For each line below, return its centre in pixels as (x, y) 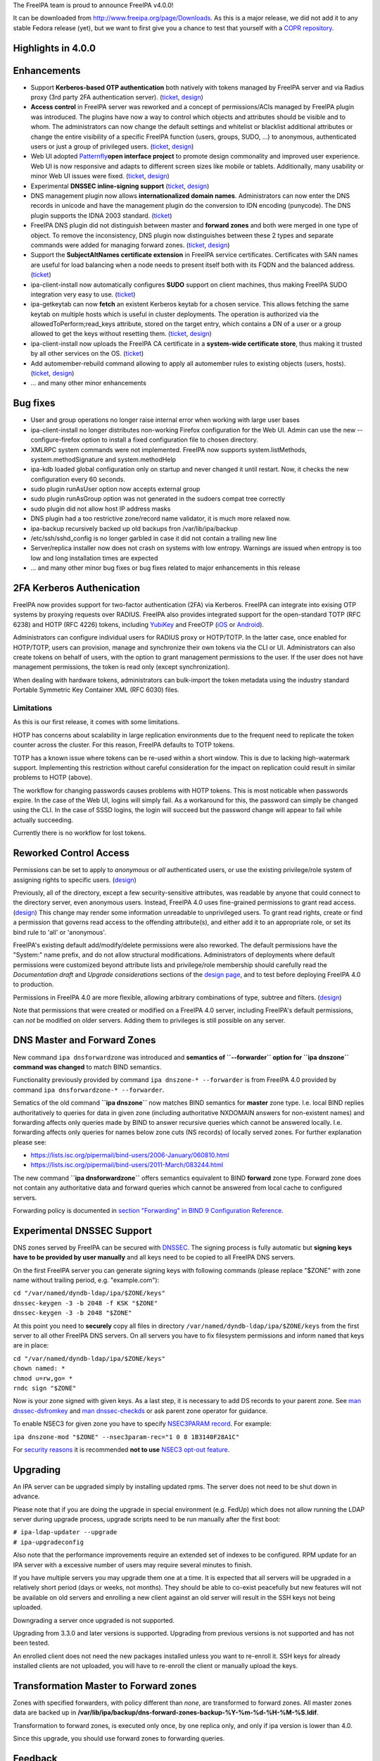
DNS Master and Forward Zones (84, 1040)
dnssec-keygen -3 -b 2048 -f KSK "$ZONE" (85, 1303)
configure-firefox (56, 440)
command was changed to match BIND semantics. (87, 1066)
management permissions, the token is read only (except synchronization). (121, 667)
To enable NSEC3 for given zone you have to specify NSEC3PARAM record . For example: (142, 1424)
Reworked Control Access (71, 853)
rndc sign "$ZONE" (45, 1388)
